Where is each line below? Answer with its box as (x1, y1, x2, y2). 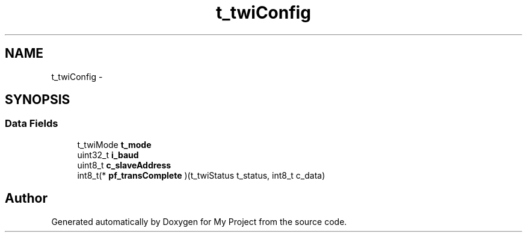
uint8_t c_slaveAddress (77, 159, 171, 170)
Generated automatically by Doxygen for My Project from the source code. (51, 216, 347, 227)
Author (5, 191, 48, 206)
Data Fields (5, 117, 58, 130)
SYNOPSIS (5, 92, 70, 108)
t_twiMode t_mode (77, 139, 152, 150)
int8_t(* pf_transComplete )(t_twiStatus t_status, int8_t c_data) (77, 170, 325, 180)
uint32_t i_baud (77, 149, 139, 160)
